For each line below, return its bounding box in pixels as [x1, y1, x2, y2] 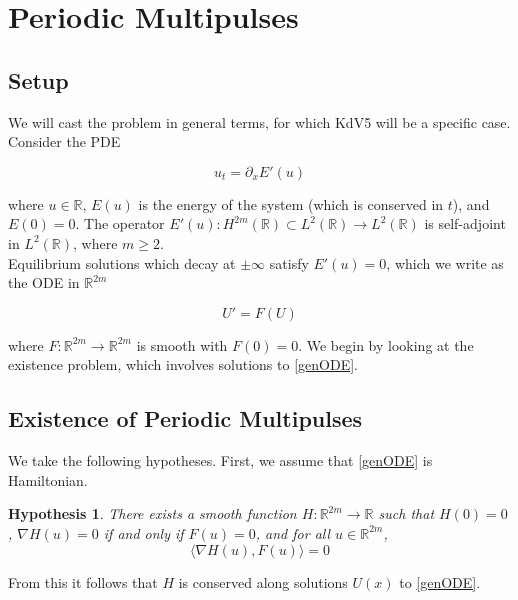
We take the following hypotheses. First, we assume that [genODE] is [8, 450, 433, 471]
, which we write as [386, 252, 504, 273]
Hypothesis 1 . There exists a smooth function [8, 503, 297, 524]
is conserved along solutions [178, 571, 348, 592]
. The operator [75, 213, 165, 234]
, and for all [255, 522, 331, 543]
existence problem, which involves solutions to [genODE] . [8, 354, 358, 375]
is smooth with [136, 334, 228, 355]
